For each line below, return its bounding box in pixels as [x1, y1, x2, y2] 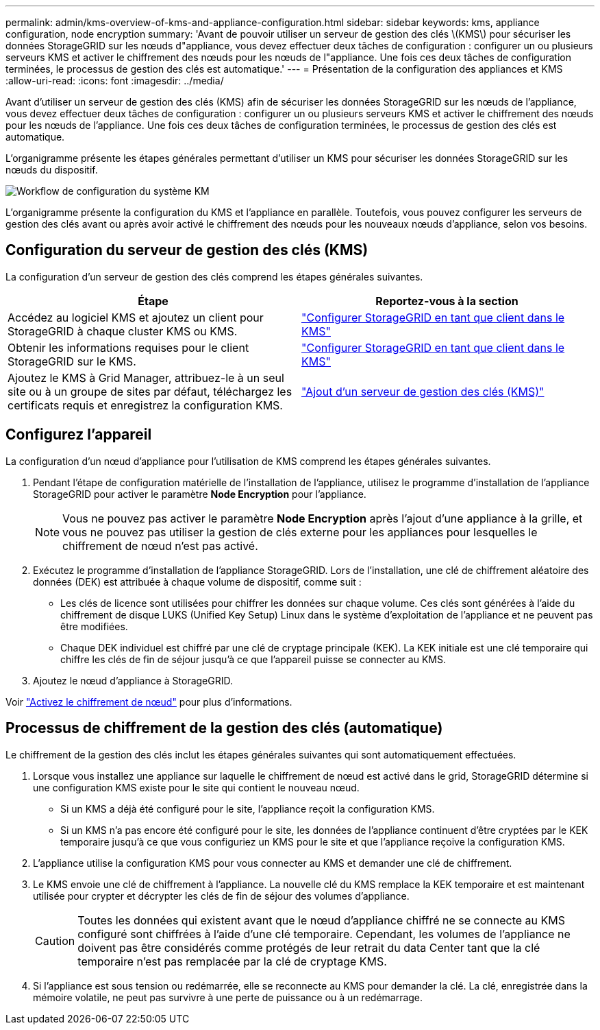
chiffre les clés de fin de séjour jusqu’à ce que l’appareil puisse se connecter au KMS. [60, 653, 446, 665]
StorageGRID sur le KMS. [8, 354, 136, 368]
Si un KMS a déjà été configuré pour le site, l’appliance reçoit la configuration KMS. [60, 802, 435, 815]
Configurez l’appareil [5, 426, 152, 444]
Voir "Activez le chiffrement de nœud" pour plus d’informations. [5, 695, 292, 708]
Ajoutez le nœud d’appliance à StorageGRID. [33, 674, 234, 686]
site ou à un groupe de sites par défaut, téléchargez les [8, 384, 292, 398]
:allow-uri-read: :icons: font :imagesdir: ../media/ [5, 75, 224, 86]
